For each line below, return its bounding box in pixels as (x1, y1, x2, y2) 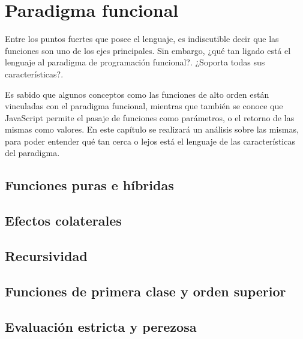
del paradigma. (5, 146, 60, 159)
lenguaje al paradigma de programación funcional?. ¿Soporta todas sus (5, 56, 265, 68)
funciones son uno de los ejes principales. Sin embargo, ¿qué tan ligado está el (5, 44, 291, 56)
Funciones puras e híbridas (5, 176, 174, 194)
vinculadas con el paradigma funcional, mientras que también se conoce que (5, 100, 283, 112)
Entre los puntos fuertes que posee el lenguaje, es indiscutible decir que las (5, 32, 279, 45)
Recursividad (5, 247, 88, 265)
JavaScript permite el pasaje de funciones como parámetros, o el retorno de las (5, 111, 295, 124)
